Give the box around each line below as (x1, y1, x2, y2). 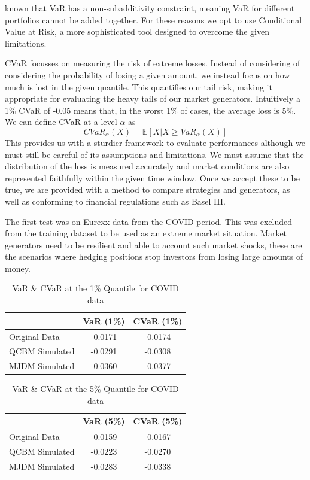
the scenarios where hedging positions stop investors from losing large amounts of (5, 250, 303, 263)
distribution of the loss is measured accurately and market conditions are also (5, 160, 290, 172)
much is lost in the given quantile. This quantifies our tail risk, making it (5, 80, 272, 93)
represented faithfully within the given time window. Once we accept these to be (5, 171, 300, 184)
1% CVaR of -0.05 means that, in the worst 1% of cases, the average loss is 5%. (5, 104, 296, 116)
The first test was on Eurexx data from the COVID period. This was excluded (5, 215, 293, 227)
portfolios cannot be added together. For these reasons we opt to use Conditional (5, 13, 302, 26)
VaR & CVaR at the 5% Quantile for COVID (12, 382, 179, 395)
